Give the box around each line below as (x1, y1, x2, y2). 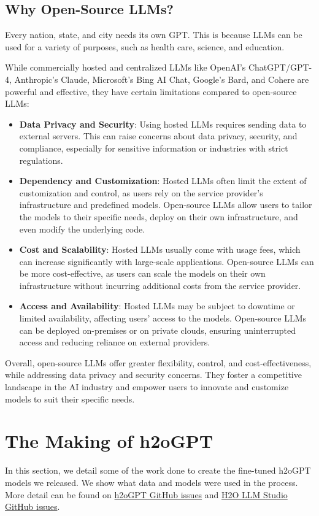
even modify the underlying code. (19, 222, 145, 235)
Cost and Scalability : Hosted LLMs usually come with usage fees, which (19, 243, 301, 256)
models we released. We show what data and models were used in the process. (5, 476, 298, 488)
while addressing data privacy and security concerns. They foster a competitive (5, 368, 302, 381)
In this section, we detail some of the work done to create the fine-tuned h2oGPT (5, 464, 311, 477)
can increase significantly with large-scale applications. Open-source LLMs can (19, 255, 314, 268)
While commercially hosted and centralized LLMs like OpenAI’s (5, 61, 246, 74)
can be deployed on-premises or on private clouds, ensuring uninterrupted (19, 323, 296, 336)
